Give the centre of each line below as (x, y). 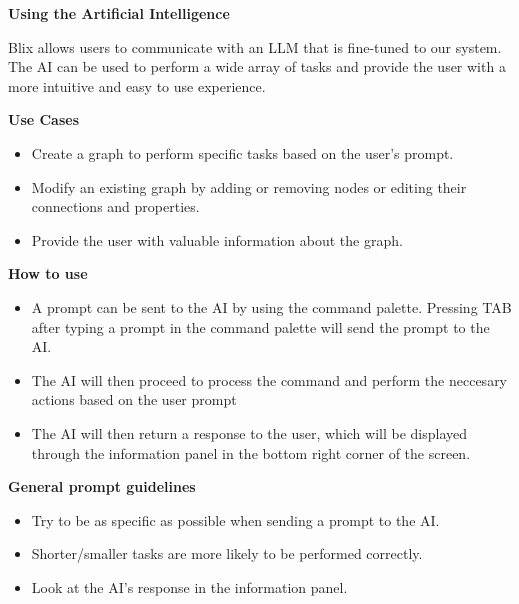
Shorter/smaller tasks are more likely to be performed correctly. (227, 553)
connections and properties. (115, 206)
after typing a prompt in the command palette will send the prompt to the (260, 326)
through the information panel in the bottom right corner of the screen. (251, 452)
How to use (48, 273)
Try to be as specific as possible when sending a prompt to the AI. (235, 519)
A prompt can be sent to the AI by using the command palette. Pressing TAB (271, 306)
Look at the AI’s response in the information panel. (189, 586)
